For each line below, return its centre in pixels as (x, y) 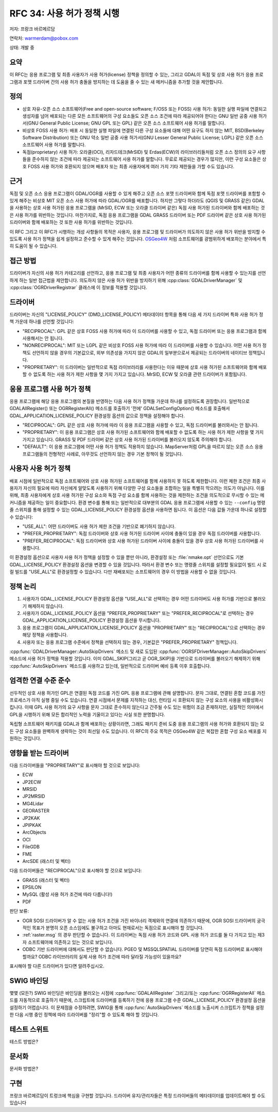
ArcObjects (34, 832)
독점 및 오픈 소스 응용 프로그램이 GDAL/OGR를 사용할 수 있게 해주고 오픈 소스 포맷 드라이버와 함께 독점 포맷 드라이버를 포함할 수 (138, 193)
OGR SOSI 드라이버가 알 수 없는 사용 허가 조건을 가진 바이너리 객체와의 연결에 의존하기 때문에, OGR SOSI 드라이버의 (139, 921)
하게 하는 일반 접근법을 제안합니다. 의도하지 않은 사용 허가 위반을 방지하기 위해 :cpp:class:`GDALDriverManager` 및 (126, 280)
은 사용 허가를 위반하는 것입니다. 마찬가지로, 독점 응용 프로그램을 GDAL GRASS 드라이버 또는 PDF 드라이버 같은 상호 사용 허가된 (138, 215)
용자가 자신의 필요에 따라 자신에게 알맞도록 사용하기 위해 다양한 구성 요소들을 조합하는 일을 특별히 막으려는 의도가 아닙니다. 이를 (137, 488)
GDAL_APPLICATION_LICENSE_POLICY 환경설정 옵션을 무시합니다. (92, 621)
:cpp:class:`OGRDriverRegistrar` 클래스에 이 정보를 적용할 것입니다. (78, 287)
